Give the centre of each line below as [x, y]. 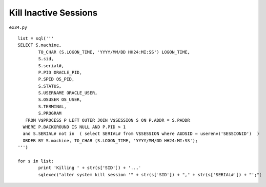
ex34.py [18, 27]
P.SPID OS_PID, [56, 79]
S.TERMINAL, [52, 106]
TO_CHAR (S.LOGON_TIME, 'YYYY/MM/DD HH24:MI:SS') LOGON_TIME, [114, 52]
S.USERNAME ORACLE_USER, [68, 93]
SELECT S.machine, [40, 45]
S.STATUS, [50, 86]
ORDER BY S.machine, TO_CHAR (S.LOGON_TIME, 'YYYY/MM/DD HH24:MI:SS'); [110, 140]
